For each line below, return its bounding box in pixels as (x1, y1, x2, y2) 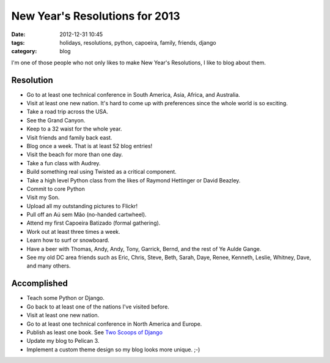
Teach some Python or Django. (26, 294, 105, 302)
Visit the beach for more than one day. (26, 151, 123, 159)
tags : (11, 39, 25, 46)
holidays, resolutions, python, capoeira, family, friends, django (59, 39, 216, 46)
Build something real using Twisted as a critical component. (26, 168, 177, 176)
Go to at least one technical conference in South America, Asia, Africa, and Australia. (26, 91, 241, 98)
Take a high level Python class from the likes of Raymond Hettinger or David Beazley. (26, 176, 241, 184)
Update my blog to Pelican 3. (26, 337, 100, 345)
